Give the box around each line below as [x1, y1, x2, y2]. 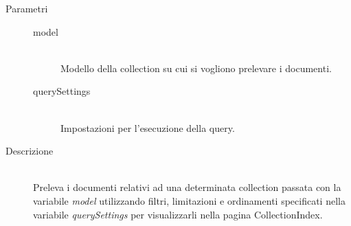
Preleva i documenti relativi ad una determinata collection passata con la [33, 180, 341, 194]
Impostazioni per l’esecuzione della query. [60, 120, 235, 135]
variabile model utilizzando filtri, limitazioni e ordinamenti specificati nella [33, 193, 346, 207]
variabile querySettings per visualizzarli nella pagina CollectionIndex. [33, 207, 323, 221]
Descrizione [5, 144, 54, 158]
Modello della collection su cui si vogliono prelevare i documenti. [60, 60, 332, 75]
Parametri [5, 1, 48, 15]
